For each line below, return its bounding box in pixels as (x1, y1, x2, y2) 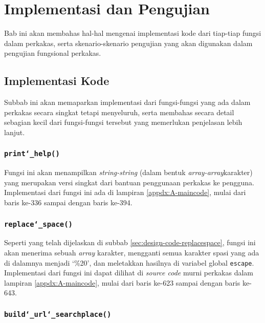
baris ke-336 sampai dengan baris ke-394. (4, 197, 132, 208)
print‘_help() (4, 149, 60, 158)
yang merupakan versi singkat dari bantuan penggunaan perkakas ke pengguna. (4, 177, 254, 187)
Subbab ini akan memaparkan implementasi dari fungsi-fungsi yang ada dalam (4, 97, 251, 107)
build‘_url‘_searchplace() (4, 310, 112, 318)
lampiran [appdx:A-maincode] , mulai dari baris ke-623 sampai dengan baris (4, 277, 240, 288)
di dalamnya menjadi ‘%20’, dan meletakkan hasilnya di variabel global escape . (4, 257, 254, 268)
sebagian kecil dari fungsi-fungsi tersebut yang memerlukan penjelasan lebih (4, 117, 242, 127)
